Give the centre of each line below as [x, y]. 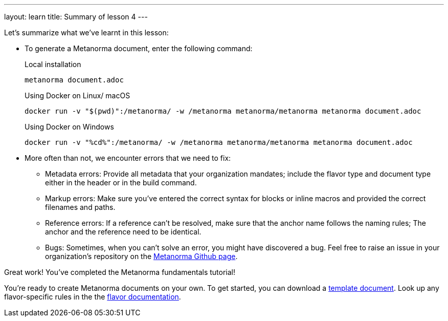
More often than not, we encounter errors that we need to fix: [128, 158]
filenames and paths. [80, 207]
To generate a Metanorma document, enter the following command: [139, 48]
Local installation [53, 64]
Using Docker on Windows [69, 127]
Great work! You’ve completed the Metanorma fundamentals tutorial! [120, 272]
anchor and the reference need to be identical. [123, 232]
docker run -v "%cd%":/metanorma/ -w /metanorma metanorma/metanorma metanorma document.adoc [219, 142]
